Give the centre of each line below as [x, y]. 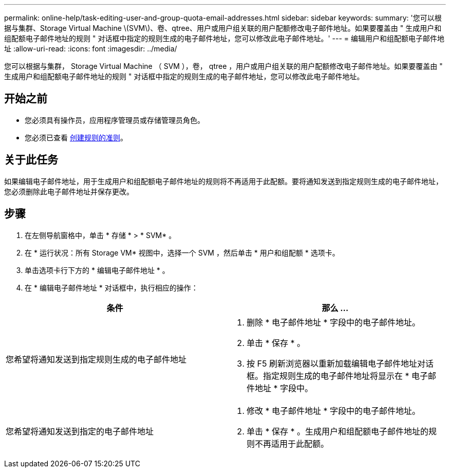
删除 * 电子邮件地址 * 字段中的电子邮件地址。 [334, 322]
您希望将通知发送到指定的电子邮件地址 [80, 431]
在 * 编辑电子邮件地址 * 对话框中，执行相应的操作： [111, 287]
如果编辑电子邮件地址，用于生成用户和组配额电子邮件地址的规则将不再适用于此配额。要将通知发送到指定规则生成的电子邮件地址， [223, 181]
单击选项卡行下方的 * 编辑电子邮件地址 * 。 [97, 270]
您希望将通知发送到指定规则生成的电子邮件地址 [96, 359]
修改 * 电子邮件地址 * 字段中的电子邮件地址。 [334, 411]
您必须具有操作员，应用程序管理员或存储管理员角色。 [115, 120]
